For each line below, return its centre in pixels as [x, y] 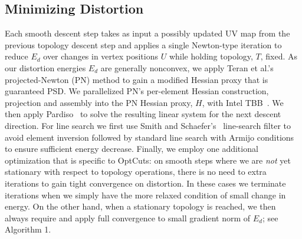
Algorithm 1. [28, 229]
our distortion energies [45, 67]
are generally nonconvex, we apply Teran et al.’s [187, 67]
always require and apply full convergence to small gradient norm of [128, 218]
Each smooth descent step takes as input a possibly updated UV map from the [147, 33]
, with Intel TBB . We [243, 102]
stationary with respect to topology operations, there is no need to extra [136, 172]
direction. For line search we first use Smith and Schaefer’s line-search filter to [148, 125]
